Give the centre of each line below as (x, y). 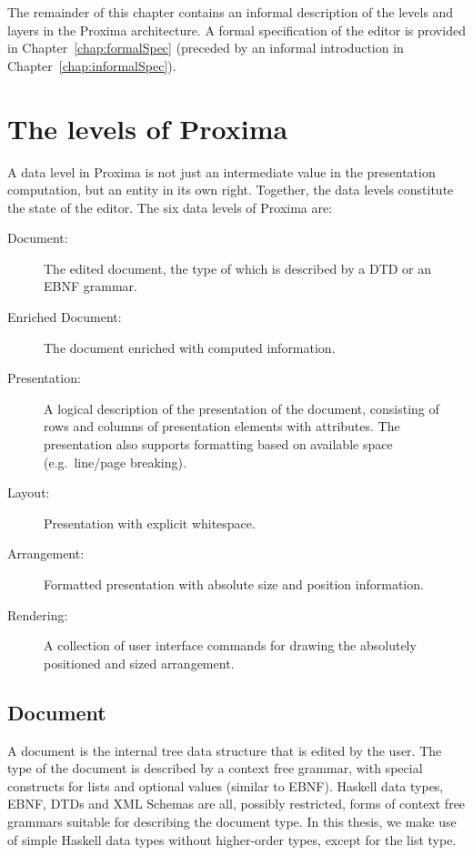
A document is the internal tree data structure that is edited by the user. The (225, 750)
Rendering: (38, 614)
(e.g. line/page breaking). (115, 462)
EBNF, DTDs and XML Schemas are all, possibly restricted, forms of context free (236, 804)
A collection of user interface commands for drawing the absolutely (230, 645)
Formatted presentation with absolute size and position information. (234, 584)
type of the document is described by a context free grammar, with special (215, 768)
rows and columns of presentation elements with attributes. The (222, 426)
